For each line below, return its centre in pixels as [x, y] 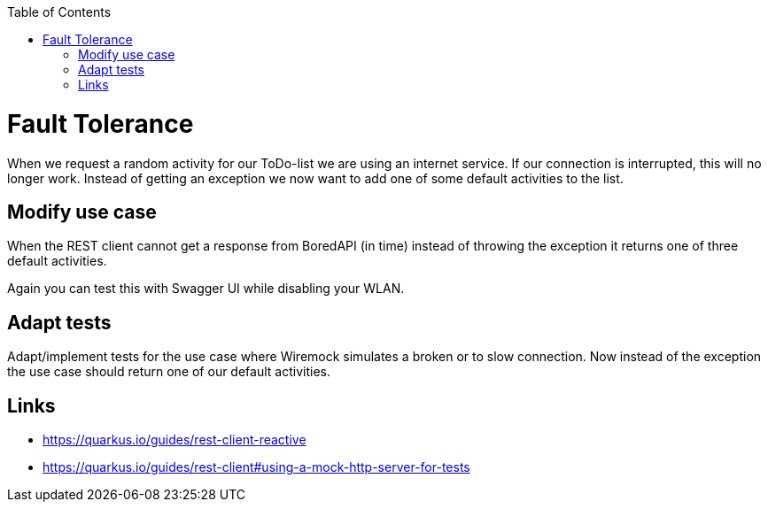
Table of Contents [59, 12]
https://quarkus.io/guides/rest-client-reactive [175, 440]
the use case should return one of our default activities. [169, 372]
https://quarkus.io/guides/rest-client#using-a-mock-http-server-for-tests [256, 467]
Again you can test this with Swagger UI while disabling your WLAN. [206, 289]
